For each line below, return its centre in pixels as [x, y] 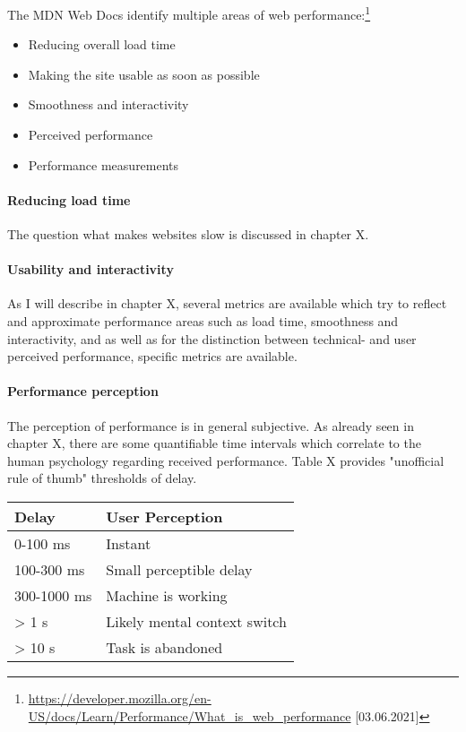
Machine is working [167, 595]
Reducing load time [69, 199]
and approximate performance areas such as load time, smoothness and [203, 321]
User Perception [164, 516]
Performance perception [83, 391]
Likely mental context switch [196, 621]
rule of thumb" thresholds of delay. [102, 478]
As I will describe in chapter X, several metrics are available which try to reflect [227, 303]
